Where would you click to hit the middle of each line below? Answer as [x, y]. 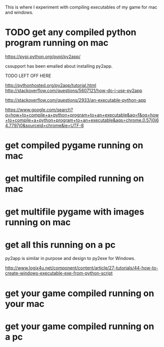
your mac [25, 304]
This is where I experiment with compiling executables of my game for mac [81, 7]
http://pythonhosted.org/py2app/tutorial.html [51, 85]
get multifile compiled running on [75, 179]
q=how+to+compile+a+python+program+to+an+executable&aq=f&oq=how [82, 115]
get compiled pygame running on [74, 146]
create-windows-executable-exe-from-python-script [59, 273]
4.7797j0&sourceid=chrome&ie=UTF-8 [45, 125]
